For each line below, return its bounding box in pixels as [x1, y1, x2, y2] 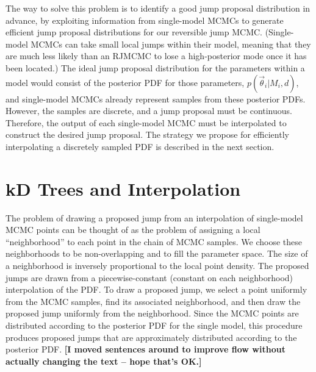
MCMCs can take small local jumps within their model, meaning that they [31, 37, 311, 50]
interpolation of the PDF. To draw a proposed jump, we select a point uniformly [5, 283, 307, 296]
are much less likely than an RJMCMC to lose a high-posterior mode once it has [5, 49, 307, 62]
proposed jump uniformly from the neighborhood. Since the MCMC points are [5, 307, 299, 320]
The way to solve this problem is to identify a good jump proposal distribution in [5, 2, 311, 14]
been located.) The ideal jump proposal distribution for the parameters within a [5, 61, 305, 74]
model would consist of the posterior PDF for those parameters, [5, 76, 245, 88]
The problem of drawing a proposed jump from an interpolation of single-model [5, 211, 303, 224]
